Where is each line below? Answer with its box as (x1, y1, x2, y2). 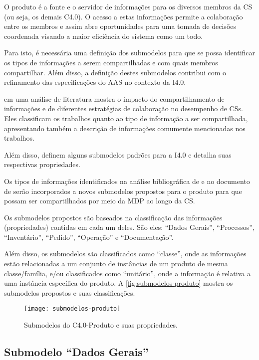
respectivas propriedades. (4, 159, 80, 170)
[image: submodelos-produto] (24, 305, 121, 313)
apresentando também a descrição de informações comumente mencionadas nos (4, 123, 246, 133)
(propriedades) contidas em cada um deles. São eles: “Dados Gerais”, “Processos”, (4, 222, 255, 232)
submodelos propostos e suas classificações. (4, 287, 135, 298)
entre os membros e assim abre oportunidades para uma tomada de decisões (4, 21, 237, 31)
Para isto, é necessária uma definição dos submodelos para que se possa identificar (4, 47, 256, 58)
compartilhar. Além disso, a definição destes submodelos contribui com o (4, 67, 227, 77)
